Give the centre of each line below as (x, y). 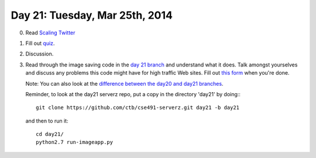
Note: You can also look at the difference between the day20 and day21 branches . (124, 83)
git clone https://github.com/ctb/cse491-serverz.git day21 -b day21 (138, 108)
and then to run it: (47, 121)
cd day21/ (50, 134)
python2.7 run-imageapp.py (75, 142)
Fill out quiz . (40, 43)
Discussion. (39, 54)
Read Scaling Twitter (50, 33)
